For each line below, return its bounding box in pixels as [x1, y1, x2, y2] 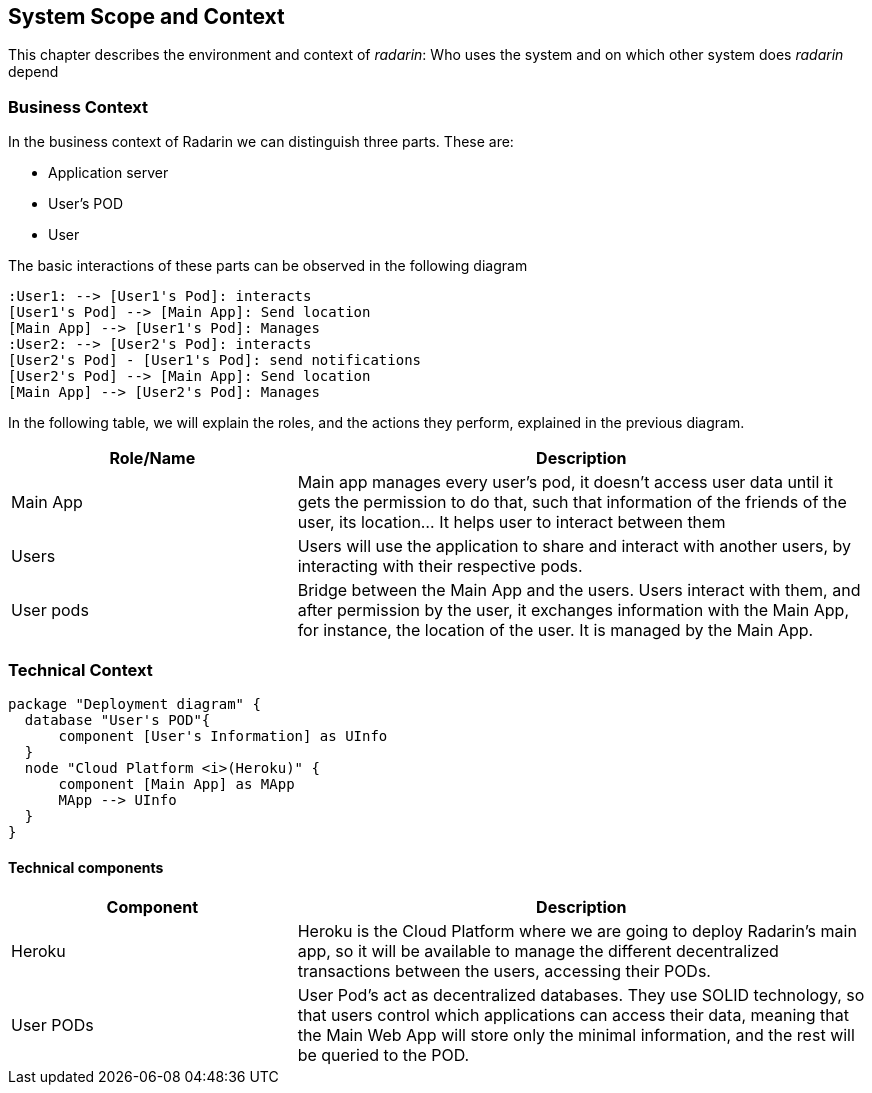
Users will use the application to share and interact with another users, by [297, 536, 852, 557]
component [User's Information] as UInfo [58, 727, 388, 744]
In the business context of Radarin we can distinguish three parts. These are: [8, 133, 514, 151]
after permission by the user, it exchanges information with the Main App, [297, 600, 849, 621]
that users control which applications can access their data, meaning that [297, 1005, 849, 1026]
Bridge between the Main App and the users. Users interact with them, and [297, 580, 861, 601]
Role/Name [109, 448, 196, 469]
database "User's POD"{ [24, 711, 211, 728]
